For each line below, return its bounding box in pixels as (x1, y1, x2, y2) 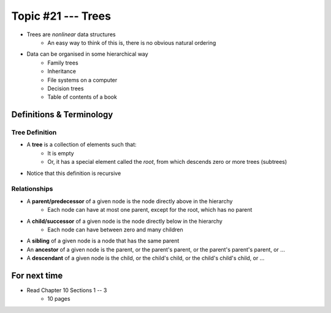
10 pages (47, 295, 70, 303)
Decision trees (47, 85, 84, 92)
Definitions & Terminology (11, 109, 113, 120)
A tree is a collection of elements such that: (26, 141, 137, 149)
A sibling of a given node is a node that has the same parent (26, 237, 180, 245)
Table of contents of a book (47, 93, 118, 101)
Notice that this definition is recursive (26, 169, 121, 177)
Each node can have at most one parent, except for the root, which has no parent (47, 206, 253, 214)
